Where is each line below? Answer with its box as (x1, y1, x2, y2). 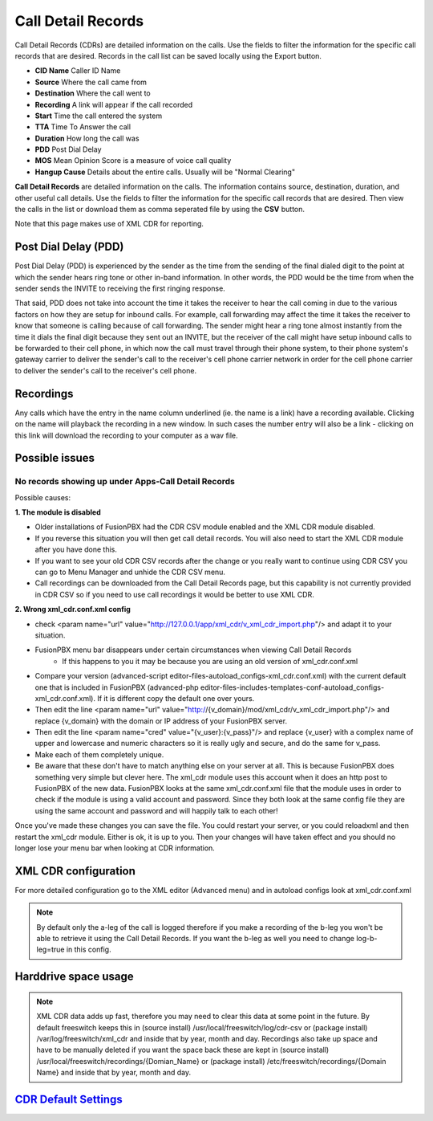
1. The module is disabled (14, 508, 101, 517)
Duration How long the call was (34, 133, 140, 143)
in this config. (66, 944, 111, 955)
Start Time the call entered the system (34, 111, 163, 120)
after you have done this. (34, 544, 118, 554)
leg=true (36, 944, 65, 955)
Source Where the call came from (34, 77, 148, 87)
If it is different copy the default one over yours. (97, 693, 255, 703)
